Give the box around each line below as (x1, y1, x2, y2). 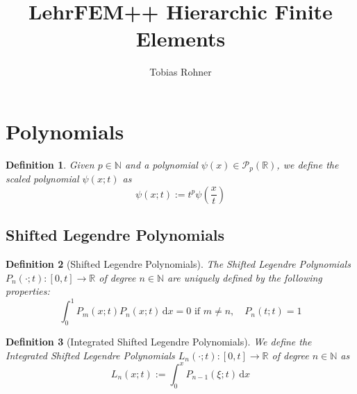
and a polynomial (124, 157, 198, 171)
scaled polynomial (6, 171, 79, 186)
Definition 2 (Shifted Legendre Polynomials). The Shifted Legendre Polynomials (6, 257, 351, 271)
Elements (135, 24, 226, 53)
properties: (6, 284, 50, 298)
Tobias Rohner (149, 65, 212, 79)
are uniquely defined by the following (167, 270, 322, 284)
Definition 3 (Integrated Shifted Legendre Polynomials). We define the (6, 334, 312, 349)
